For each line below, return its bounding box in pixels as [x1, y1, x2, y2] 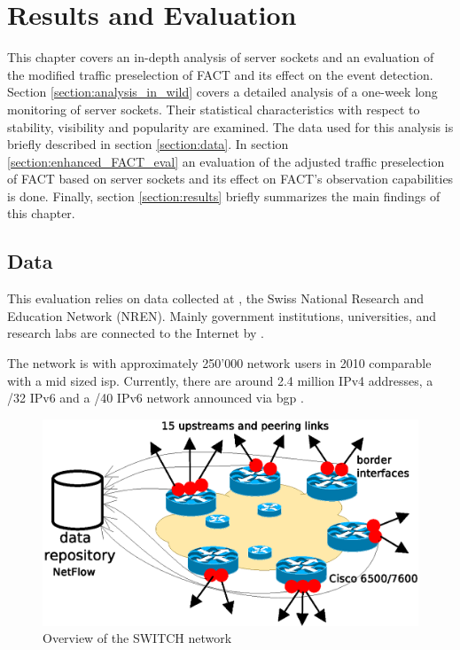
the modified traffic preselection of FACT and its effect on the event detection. [7, 65, 433, 83]
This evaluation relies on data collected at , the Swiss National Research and [7, 289, 425, 308]
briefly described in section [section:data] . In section [7, 135, 289, 153]
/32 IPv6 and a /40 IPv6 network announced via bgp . [7, 388, 304, 407]
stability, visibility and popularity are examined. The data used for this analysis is [7, 117, 454, 136]
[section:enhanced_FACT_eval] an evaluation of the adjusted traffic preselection [7, 152, 445, 170]
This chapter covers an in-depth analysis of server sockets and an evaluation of [7, 48, 434, 67]
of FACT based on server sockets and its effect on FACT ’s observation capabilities [7, 169, 454, 188]
